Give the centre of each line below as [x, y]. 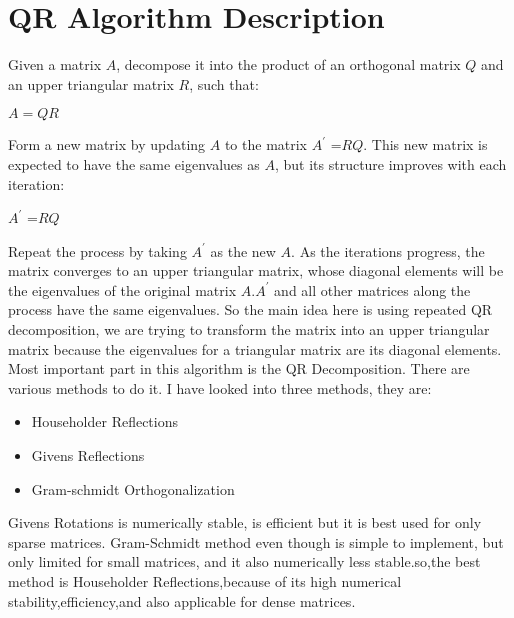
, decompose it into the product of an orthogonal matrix [288, 64]
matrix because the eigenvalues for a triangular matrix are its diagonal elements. [255, 348]
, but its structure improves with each [390, 163]
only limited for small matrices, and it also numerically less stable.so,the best [244, 561]
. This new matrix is [425, 144]
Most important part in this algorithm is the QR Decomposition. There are [239, 368]
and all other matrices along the [372, 289]
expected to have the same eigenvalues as [134, 163]
